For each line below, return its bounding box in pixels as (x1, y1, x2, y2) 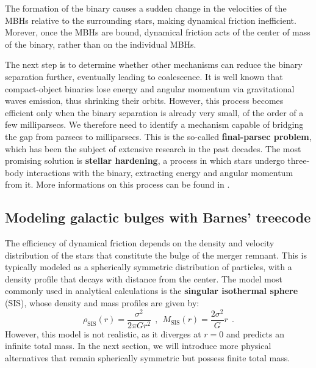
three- (287, 154, 310, 167)
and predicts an (226, 327, 285, 340)
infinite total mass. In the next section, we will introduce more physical (5, 339, 271, 352)
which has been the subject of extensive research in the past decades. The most (5, 142, 301, 155)
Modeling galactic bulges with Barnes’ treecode (5, 208, 311, 227)
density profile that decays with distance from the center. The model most (5, 272, 282, 285)
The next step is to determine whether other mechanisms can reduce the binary (5, 58, 303, 71)
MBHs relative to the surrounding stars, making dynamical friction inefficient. (5, 13, 296, 26)
